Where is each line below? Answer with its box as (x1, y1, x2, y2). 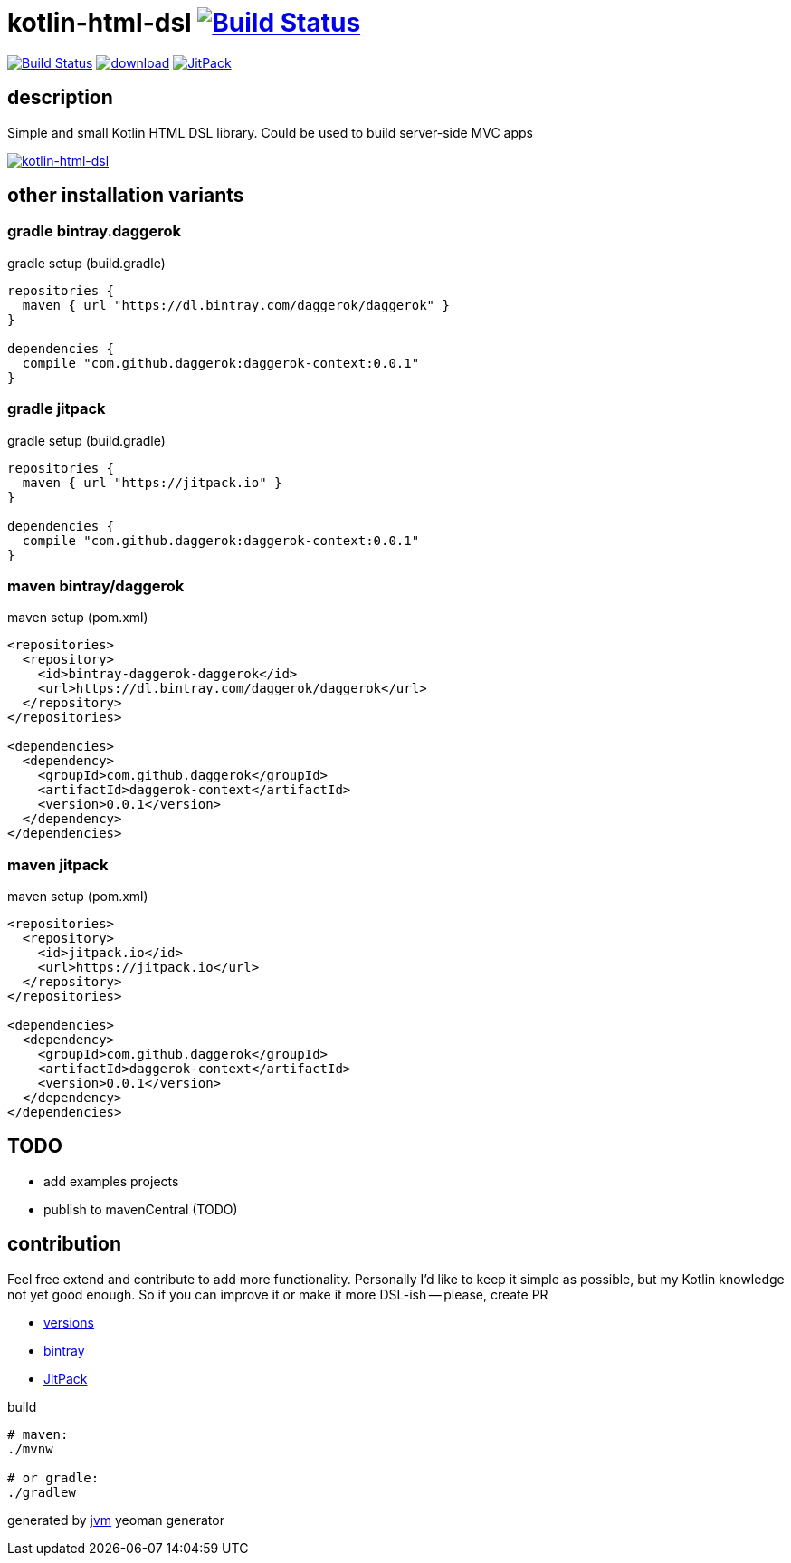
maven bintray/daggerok (7, 576, 185, 595)
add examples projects (43, 1173, 179, 1189)
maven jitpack (7, 855, 109, 874)
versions (43, 1314, 94, 1330)
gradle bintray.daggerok (7, 222, 181, 241)
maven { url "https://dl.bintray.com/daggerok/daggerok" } (22, 297, 450, 312)
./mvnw (7, 1441, 53, 1456)
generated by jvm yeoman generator (7, 1511, 224, 1528)
